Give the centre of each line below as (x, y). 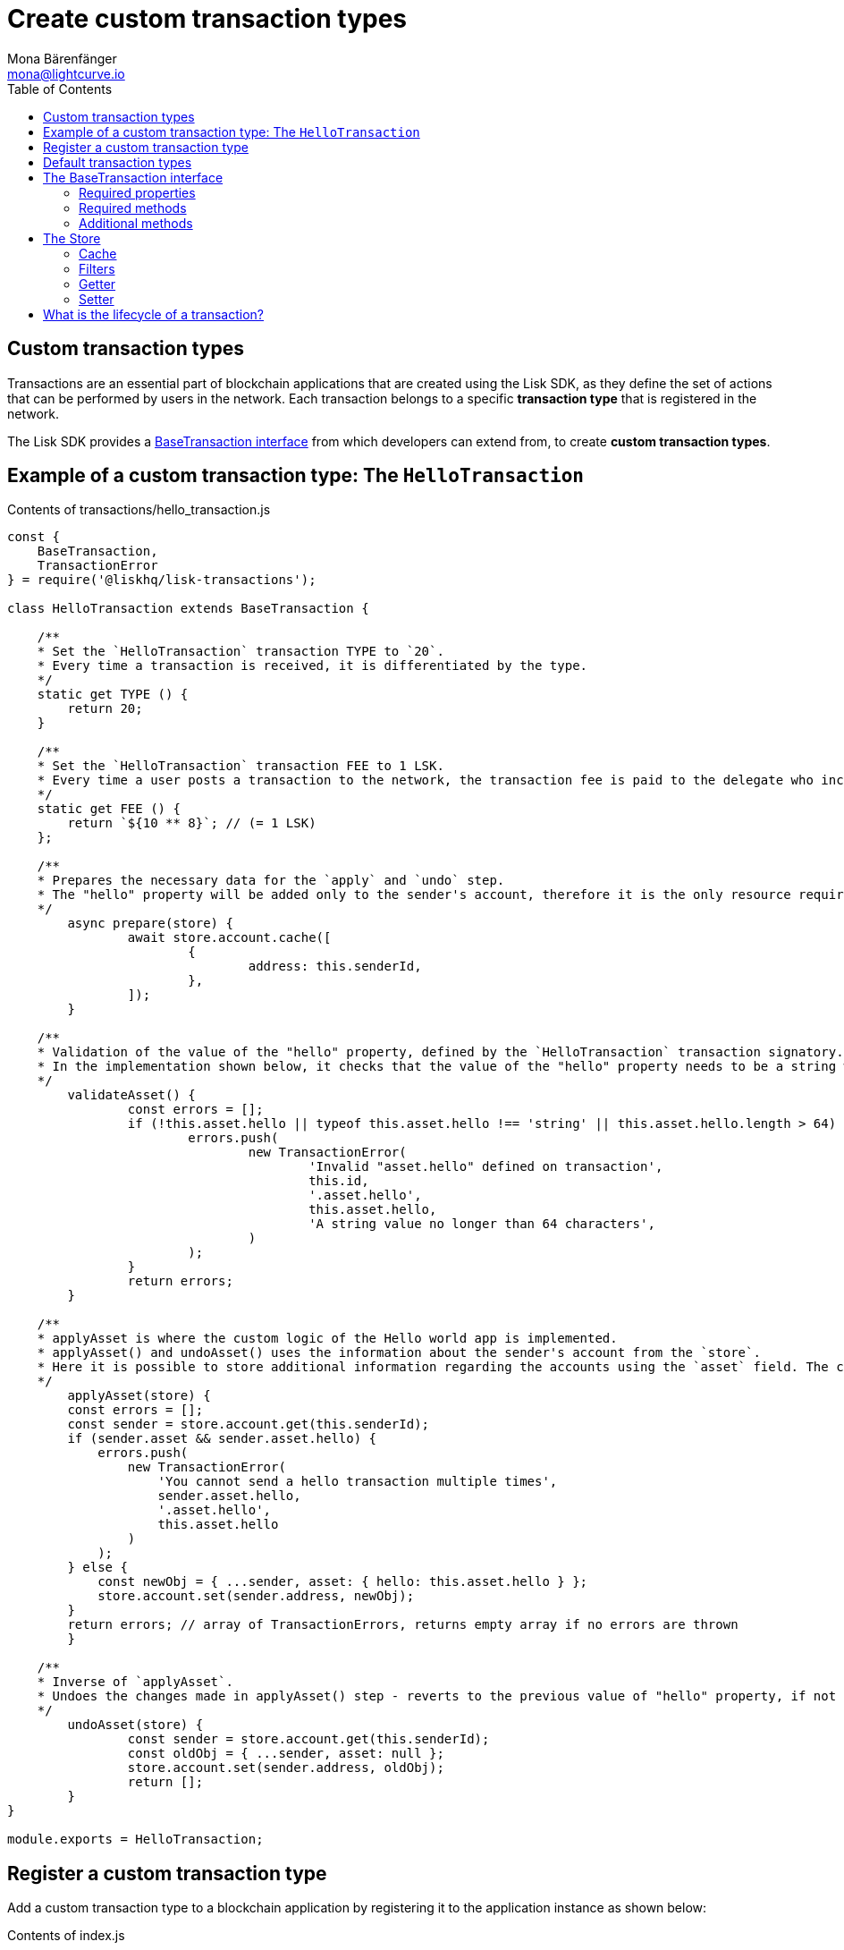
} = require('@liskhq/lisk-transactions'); (162, 580)
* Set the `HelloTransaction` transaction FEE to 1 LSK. (241, 766)
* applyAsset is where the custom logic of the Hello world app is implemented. (327, 1339)
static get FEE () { (109, 809)
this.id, (339, 1181)
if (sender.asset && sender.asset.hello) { (222, 1439)
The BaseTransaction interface (133, 177)
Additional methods (136, 223)
